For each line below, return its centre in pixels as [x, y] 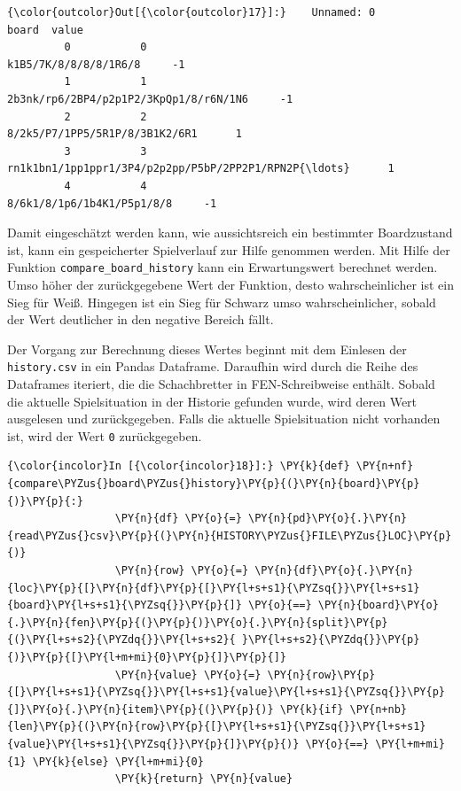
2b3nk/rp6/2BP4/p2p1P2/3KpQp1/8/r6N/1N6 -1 [150, 99]
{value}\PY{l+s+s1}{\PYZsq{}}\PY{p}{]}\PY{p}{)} [153, 744]
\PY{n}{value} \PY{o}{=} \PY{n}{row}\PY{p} [245, 675]
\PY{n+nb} [379, 709]
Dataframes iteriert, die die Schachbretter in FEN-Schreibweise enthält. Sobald [221, 384]
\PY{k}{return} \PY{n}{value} [204, 779]
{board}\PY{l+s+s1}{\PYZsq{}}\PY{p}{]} [125, 605]
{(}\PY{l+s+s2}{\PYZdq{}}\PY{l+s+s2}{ [121, 640]
